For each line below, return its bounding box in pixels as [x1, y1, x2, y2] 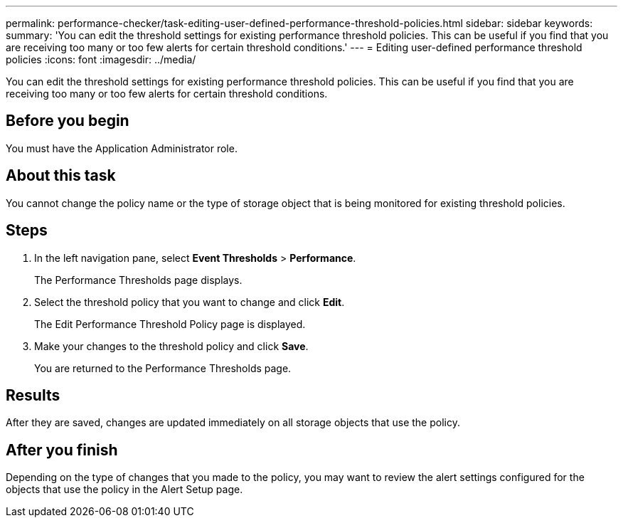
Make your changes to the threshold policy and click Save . [34, 339, 309, 352]
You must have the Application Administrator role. [6, 142, 238, 154]
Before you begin [6, 112, 129, 130]
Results [6, 386, 60, 404]
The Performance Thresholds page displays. [34, 273, 243, 286]
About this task [6, 167, 116, 185]
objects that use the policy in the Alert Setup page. [6, 483, 243, 496]
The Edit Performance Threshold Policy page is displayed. [34, 317, 306, 330]
